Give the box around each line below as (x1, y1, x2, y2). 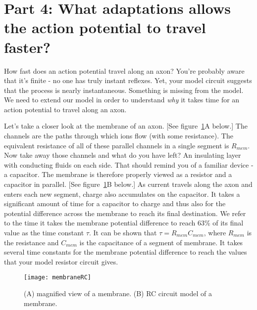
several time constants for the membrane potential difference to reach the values (4, 247, 247, 257)
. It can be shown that (89, 227, 157, 237)
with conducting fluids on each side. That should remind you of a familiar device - (4, 159, 254, 170)
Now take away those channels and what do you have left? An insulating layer (4, 150, 241, 160)
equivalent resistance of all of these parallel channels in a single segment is (4, 140, 229, 150)
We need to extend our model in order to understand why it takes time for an (4, 94, 240, 105)
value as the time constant (4, 227, 84, 237)
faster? (4, 37, 51, 57)
